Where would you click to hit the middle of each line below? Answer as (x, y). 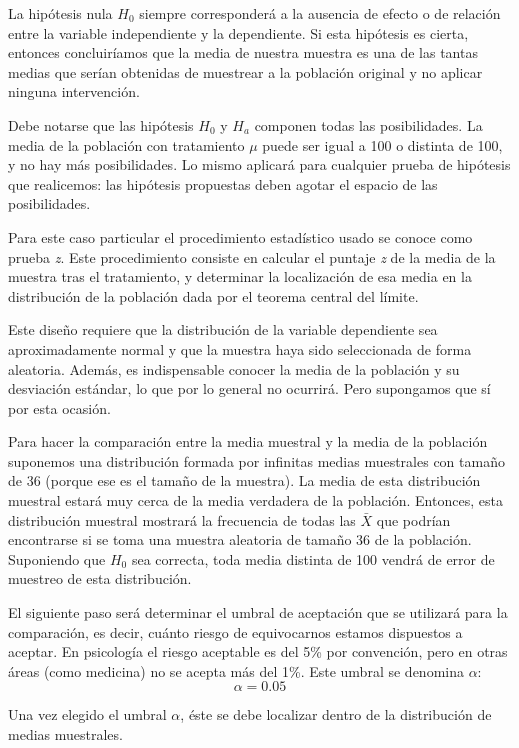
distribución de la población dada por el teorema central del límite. (213, 295)
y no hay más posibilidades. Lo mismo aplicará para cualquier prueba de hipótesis (259, 164)
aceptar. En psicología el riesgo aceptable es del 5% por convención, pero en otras (258, 651)
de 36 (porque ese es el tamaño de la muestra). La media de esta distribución (244, 480)
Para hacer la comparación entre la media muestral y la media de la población (248, 441)
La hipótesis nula (60, 13)
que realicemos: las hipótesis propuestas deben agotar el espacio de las (223, 183)
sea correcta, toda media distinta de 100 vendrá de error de (313, 558)
